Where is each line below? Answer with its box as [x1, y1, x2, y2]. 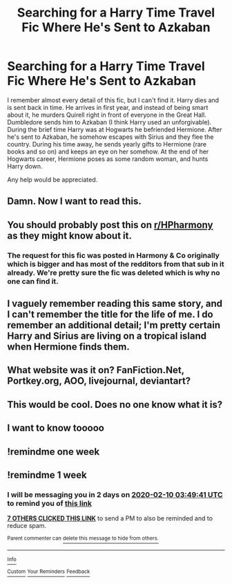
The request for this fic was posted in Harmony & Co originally [7, 250, 220, 260]
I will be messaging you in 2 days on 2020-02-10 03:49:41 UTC [7, 489, 223, 499]
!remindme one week [7, 446, 100, 458]
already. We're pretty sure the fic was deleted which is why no [7, 267, 220, 277]
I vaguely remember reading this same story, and [7, 298, 223, 310]
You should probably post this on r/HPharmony [7, 219, 213, 231]
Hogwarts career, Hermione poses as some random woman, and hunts [7, 154, 209, 163]
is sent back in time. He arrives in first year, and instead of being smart [7, 103, 209, 111]
